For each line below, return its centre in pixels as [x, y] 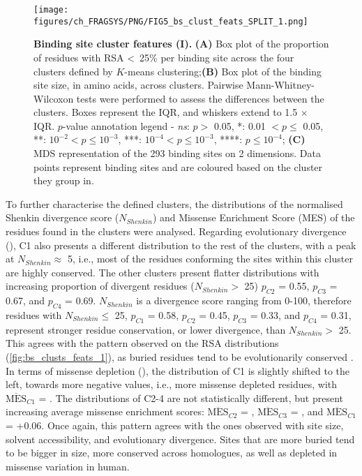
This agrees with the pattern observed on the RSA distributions [142, 343]
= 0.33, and [275, 315]
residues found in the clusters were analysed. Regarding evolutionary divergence [176, 231]
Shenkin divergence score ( [62, 217]
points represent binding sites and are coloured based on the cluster [178, 166]
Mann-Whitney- [281, 85]
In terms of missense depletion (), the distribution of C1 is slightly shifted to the [178, 370]
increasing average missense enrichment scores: [105, 411]
